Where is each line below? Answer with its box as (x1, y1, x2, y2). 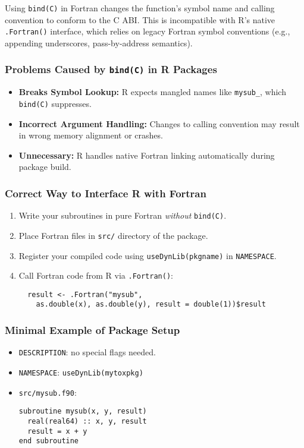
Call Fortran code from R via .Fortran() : (18, 269, 173, 282)
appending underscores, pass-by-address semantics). (5, 36, 193, 49)
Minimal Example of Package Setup (5, 323, 180, 337)
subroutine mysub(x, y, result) (18, 407, 147, 416)
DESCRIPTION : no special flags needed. (18, 346, 156, 358)
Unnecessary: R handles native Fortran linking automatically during (18, 149, 275, 161)
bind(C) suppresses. (18, 97, 92, 109)
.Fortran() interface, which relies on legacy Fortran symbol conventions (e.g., (5, 25, 290, 37)
